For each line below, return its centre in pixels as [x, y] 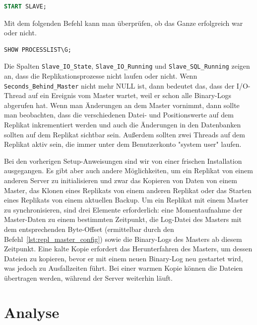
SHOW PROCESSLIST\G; [38, 50]
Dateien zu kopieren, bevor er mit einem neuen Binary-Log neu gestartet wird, [124, 258]
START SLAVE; [25, 6]
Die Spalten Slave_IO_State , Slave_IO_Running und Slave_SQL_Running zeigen [127, 66]
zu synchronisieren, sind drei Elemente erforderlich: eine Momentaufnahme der [123, 209]
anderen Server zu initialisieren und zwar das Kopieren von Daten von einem [121, 180]
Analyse [32, 312]
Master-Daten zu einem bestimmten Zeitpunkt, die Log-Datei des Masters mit [123, 219]
